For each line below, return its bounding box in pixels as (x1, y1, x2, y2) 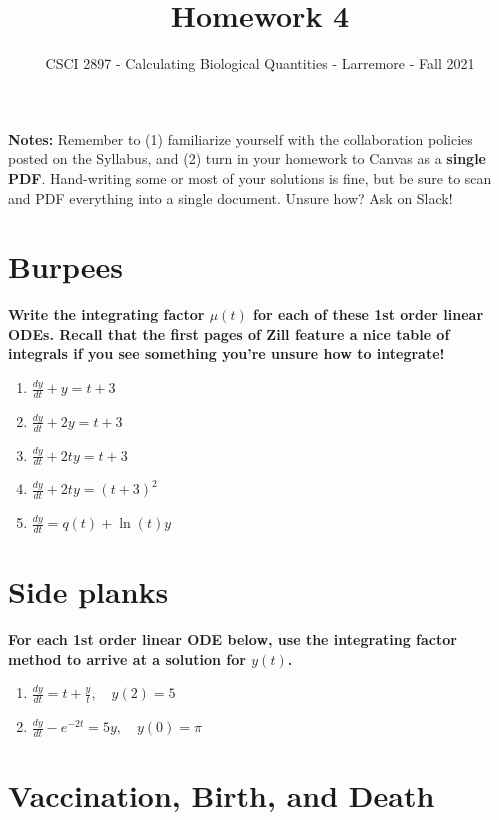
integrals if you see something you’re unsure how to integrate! (8, 343, 445, 364)
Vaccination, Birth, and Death (8, 775, 435, 816)
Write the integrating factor (8, 304, 205, 325)
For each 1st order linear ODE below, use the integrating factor (8, 629, 457, 650)
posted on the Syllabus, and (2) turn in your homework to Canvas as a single (8, 148, 486, 169)
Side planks (8, 571, 169, 612)
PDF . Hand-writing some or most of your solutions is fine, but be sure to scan (8, 167, 492, 188)
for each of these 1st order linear (253, 304, 484, 325)
